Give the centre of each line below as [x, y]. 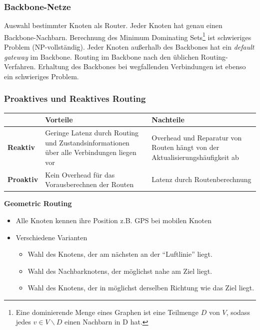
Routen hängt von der [185, 147]
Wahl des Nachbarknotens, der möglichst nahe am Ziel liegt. [120, 271]
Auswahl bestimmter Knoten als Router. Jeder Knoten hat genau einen [113, 25]
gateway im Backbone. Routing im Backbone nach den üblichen [101, 56]
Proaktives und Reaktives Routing [75, 99]
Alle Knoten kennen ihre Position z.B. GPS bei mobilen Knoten [114, 220]
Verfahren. [20, 66]
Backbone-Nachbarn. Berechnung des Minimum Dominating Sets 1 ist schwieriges [128, 36]
